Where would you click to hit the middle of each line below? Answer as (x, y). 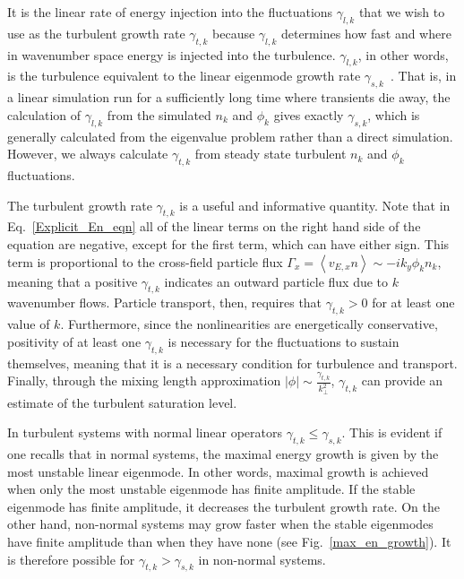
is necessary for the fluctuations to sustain (284, 341)
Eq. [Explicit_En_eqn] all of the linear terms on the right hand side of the (214, 226)
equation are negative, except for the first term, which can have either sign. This (228, 243)
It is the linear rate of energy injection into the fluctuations (170, 12)
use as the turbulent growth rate (96, 33)
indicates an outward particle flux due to (276, 281)
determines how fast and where (366, 33)
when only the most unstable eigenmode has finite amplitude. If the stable (211, 489)
